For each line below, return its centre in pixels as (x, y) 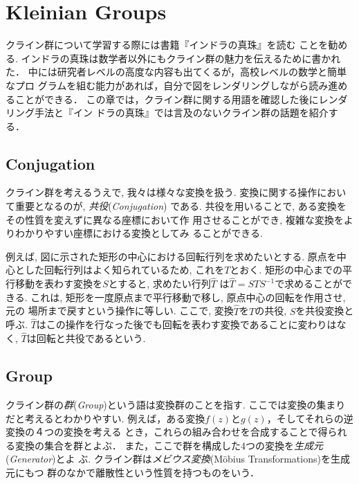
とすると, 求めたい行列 (159, 284)
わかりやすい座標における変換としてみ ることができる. (139, 233)
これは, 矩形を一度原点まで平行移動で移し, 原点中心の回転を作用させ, (188, 297)
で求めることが (309, 284)
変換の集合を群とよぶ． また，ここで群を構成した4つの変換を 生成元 (169, 445)
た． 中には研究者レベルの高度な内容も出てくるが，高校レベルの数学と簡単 (176, 72)
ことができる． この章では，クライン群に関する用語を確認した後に (167, 99)
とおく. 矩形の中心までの (286, 270)
